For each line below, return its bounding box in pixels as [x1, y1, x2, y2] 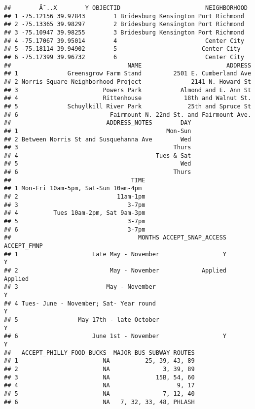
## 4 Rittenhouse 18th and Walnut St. [4, 95, 252, 102]
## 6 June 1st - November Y [4, 333, 227, 340]
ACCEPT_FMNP [4, 242, 43, 250]
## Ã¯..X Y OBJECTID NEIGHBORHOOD [4, 4, 248, 11]
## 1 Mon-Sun [4, 127, 191, 135]
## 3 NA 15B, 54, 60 [4, 374, 195, 381]
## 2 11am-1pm [4, 193, 146, 201]
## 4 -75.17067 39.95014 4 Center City [4, 37, 244, 44]
